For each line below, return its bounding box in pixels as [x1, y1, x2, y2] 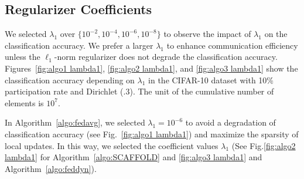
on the [264, 28, 288, 40]
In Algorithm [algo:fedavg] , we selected [5, 116, 145, 129]
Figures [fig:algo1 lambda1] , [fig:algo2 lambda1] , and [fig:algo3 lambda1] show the [5, 62, 298, 74]
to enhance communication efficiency [166, 39, 298, 51]
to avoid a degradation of [185, 116, 276, 129]
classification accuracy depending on [5, 73, 135, 86]
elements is [5, 96, 44, 109]
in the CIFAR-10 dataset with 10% [148, 73, 274, 86]
